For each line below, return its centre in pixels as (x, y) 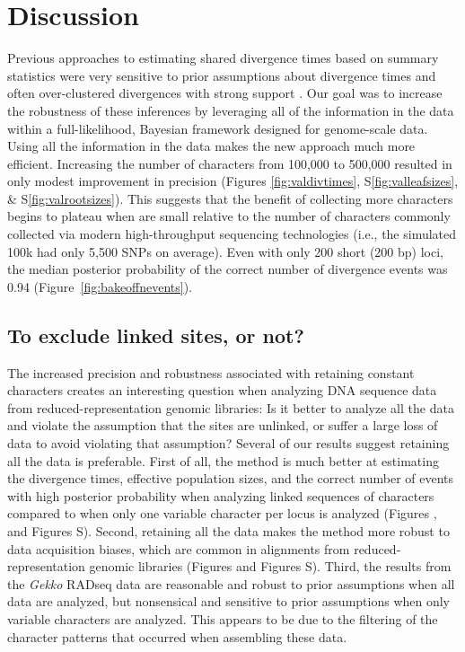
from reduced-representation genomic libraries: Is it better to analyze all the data (231, 407)
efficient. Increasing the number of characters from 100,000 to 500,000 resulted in (230, 163)
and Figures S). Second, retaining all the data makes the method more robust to (228, 530)
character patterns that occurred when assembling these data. (177, 636)
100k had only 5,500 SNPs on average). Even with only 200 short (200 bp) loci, (225, 251)
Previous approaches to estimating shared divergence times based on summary (223, 58)
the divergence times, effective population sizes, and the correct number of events (231, 478)
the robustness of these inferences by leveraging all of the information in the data (231, 110)
